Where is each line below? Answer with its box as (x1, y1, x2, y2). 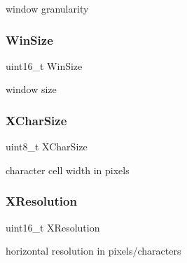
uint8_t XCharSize (6, 139, 88, 154)
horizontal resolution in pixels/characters (6, 243, 181, 258)
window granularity (6, 1, 89, 15)
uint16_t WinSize (6, 58, 83, 73)
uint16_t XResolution (6, 220, 100, 234)
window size (6, 82, 57, 97)
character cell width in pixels (6, 162, 130, 177)
